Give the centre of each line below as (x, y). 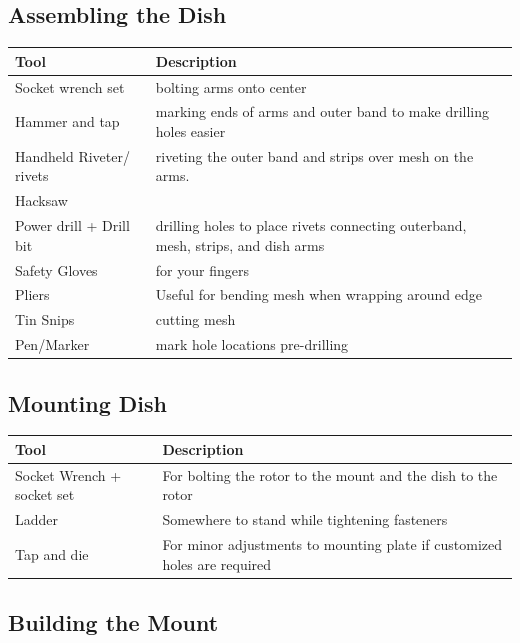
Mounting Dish (87, 402)
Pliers (32, 294)
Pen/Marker (52, 344)
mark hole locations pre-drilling (252, 344)
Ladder (37, 519)
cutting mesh (195, 319)
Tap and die (52, 553)
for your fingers (202, 269)
